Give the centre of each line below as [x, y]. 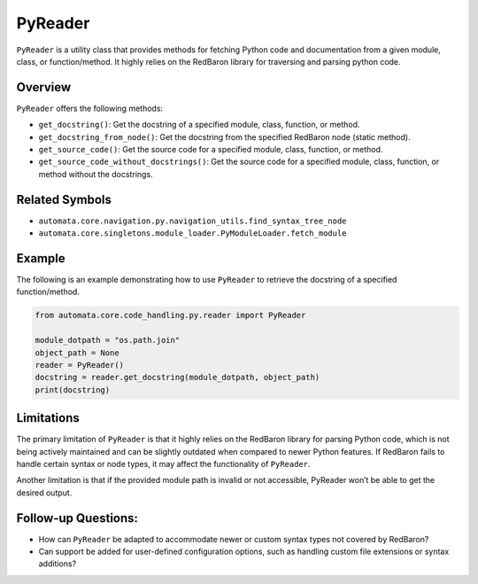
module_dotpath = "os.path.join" [108, 340]
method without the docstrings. [96, 174]
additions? [58, 564]
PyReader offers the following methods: [90, 108]
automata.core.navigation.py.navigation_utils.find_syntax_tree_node [193, 221]
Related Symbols [64, 199]
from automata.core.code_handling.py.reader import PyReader [170, 315]
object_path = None [77, 353]
